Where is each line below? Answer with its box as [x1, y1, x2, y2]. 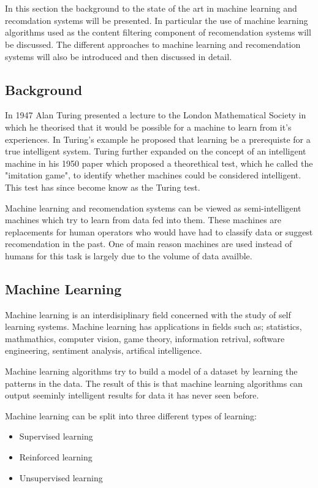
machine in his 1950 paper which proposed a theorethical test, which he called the [5, 156, 313, 169]
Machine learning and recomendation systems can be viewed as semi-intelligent [5, 201, 301, 214]
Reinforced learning [19, 451, 93, 463]
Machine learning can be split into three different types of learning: [5, 409, 257, 422]
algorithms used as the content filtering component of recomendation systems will [5, 26, 311, 39]
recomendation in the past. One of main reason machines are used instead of [5, 237, 292, 250]
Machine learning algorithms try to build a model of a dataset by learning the [5, 365, 298, 378]
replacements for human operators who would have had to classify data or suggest [5, 225, 313, 238]
